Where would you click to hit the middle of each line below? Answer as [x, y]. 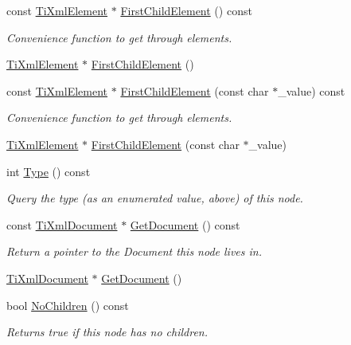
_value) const [312, 90]
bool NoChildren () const [68, 305]
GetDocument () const [185, 224]
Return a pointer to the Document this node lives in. [134, 251]
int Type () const [49, 171]
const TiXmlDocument [62, 224]
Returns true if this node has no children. [107, 332]
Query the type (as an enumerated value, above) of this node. [155, 198]
